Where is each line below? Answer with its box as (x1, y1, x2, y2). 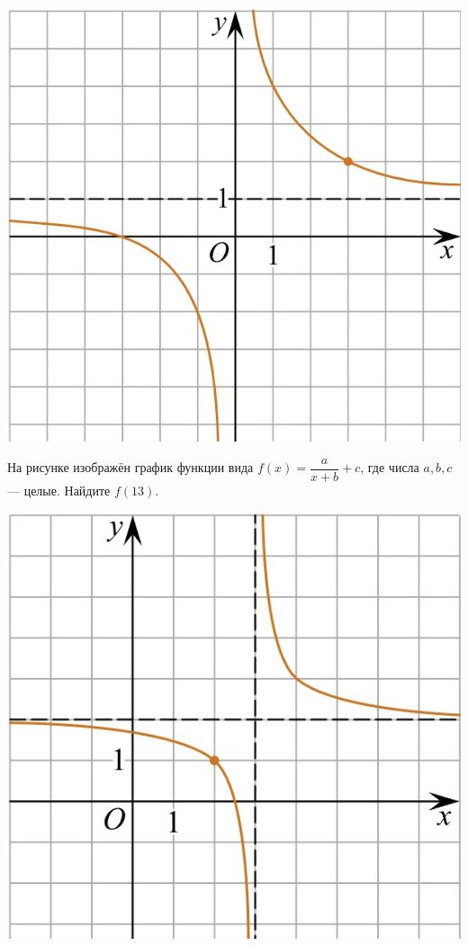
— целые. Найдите (7, 480, 111, 499)
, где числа (360, 458, 419, 477)
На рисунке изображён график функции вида (7, 458, 254, 477)
